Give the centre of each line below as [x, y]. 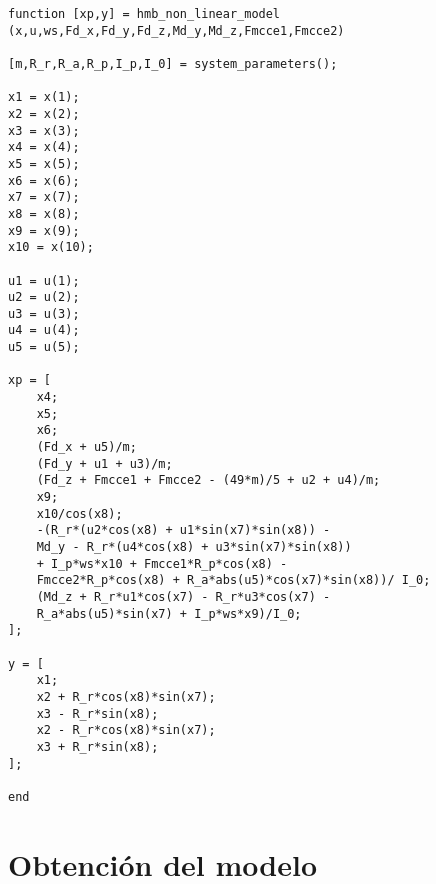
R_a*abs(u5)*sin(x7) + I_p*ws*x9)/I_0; [169, 613]
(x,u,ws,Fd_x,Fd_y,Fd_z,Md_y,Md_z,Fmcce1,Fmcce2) [176, 30]
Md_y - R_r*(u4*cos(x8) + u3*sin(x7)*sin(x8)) [194, 547]
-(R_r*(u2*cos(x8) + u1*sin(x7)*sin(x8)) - [183, 530]
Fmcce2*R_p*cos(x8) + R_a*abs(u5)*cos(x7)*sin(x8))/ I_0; [233, 580]
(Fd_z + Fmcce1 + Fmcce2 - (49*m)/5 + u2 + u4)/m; [208, 480]
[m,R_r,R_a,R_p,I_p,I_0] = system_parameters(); [173, 63]
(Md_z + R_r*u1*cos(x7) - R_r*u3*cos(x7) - [183, 596]
